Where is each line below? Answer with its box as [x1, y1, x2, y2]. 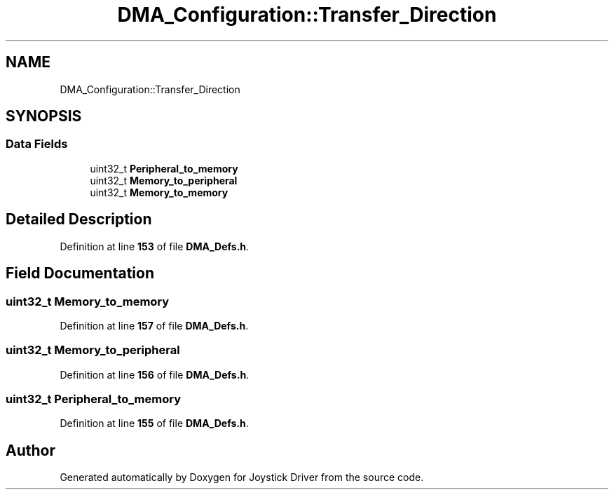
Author [6, 441, 55, 459]
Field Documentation [6, 264, 154, 283]
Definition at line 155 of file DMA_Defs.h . [60, 417, 249, 430]
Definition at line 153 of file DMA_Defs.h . [60, 240, 250, 252]
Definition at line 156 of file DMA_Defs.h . [60, 368, 250, 381]
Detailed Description [6, 210, 152, 229]
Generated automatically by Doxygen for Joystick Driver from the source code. [60, 471, 424, 484]
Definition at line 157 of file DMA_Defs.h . [60, 319, 249, 332]
